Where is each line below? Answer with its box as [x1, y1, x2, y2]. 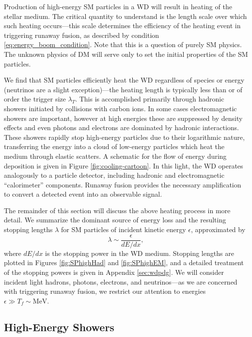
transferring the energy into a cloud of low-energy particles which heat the [4, 141, 224, 152]
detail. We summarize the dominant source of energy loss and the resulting [4, 215, 226, 225]
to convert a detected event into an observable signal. [4, 189, 162, 199]
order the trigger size [4, 94, 66, 104]
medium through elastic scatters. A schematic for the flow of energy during [4, 151, 227, 161]
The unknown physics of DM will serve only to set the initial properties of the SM [4, 49, 248, 59]
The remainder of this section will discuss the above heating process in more [4, 205, 231, 215]
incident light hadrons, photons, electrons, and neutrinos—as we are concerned [4, 276, 237, 286]
